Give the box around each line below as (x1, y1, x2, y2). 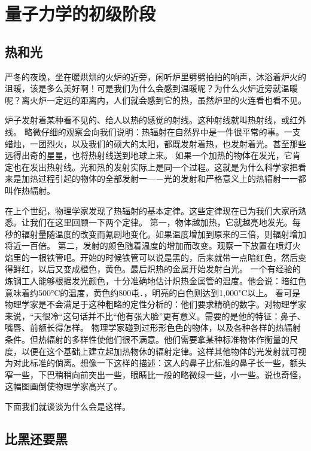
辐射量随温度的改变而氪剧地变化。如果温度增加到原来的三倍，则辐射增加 (21, 227, 306, 240)
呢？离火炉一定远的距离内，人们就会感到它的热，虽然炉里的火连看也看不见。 (5, 93, 306, 106)
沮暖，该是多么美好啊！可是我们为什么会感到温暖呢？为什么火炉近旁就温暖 (5, 82, 298, 95)
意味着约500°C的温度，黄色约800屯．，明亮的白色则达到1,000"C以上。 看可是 (5, 286, 301, 298)
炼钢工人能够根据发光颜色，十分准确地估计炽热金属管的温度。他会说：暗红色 (5, 275, 306, 287)
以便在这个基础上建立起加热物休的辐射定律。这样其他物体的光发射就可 (21, 345, 298, 357)
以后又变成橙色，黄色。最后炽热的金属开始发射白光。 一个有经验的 (38, 263, 301, 275)
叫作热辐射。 (5, 184, 55, 196)
